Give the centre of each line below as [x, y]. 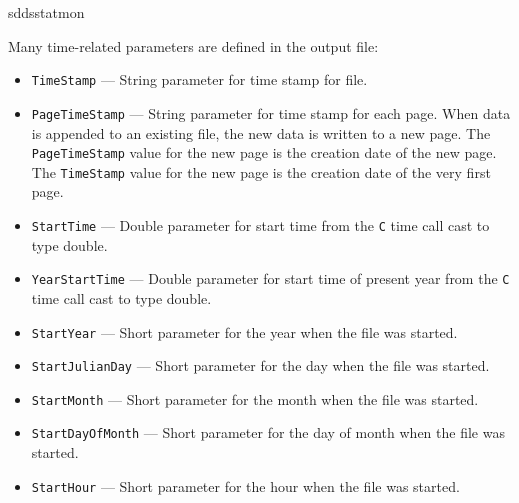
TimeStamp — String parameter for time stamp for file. [199, 79]
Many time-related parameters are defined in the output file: [193, 45]
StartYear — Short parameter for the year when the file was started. [244, 331]
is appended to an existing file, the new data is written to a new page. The [261, 132]
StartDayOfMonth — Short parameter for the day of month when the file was [268, 432]
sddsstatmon [46, 12]
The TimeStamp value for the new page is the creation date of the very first [261, 171]
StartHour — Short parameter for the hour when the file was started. [245, 485]
